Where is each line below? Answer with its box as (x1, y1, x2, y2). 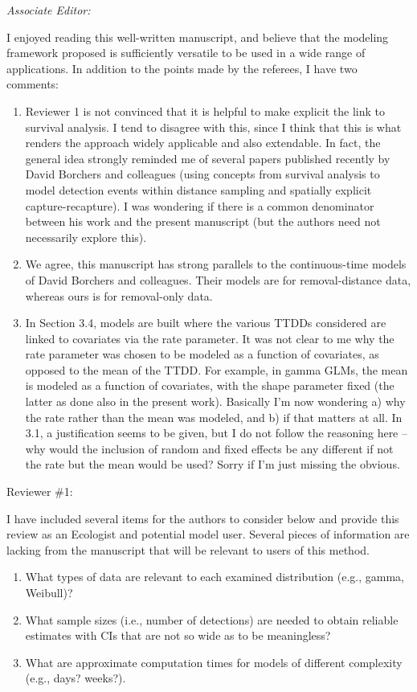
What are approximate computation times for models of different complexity (25, 653, 403, 670)
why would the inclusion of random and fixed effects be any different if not (25, 440, 394, 457)
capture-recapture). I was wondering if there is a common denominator (25, 197, 374, 214)
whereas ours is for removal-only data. (25, 287, 213, 304)
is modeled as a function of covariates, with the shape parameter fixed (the (25, 377, 395, 394)
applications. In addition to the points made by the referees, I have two (6, 59, 358, 76)
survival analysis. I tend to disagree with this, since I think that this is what (25, 118, 402, 135)
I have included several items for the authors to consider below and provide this (6, 510, 399, 526)
